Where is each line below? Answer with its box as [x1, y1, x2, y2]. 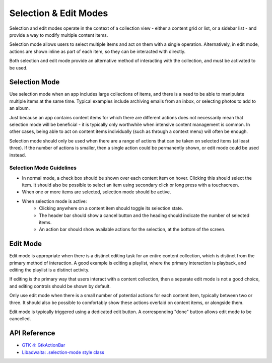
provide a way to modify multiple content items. [9, 32, 108, 38]
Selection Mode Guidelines [9, 164, 77, 171]
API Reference [9, 329, 55, 337]
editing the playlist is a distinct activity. [9, 267, 90, 273]
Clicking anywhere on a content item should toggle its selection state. [39, 205, 183, 211]
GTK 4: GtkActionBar [22, 342, 65, 348]
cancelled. [9, 316, 31, 322]
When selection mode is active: [22, 198, 87, 204]
